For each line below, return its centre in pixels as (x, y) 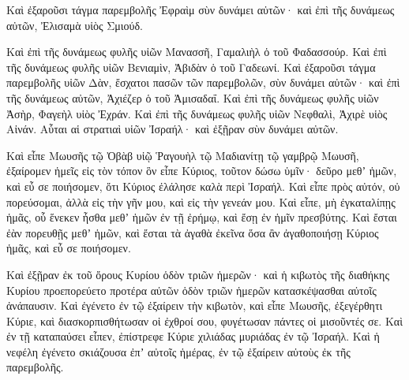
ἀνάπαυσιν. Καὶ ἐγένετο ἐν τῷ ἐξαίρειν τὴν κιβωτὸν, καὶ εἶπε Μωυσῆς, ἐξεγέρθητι (195, 305)
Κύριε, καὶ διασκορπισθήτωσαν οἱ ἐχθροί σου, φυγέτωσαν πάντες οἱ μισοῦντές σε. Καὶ (204, 320)
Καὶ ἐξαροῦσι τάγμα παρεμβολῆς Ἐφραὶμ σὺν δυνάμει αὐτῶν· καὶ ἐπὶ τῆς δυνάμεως (201, 9)
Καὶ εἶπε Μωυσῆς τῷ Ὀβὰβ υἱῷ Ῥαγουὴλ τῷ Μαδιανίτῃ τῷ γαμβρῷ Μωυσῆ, (183, 155)
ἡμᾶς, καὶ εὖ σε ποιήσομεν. (69, 248)
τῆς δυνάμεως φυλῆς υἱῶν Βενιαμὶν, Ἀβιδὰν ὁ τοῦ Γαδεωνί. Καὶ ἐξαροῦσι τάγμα (191, 67)
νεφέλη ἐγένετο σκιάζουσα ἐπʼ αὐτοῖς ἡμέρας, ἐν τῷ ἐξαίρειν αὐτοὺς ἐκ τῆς (178, 351)
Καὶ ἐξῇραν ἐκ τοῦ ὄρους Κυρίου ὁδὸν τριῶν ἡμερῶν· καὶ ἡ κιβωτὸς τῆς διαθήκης (198, 274)
